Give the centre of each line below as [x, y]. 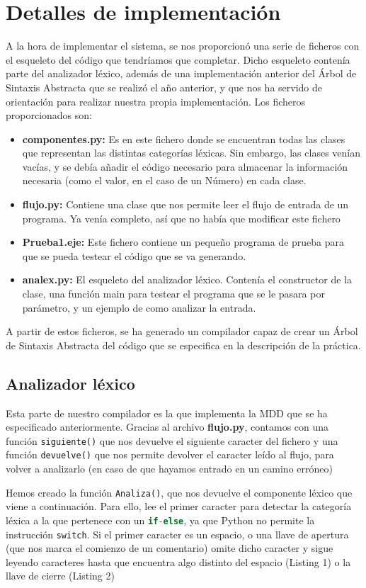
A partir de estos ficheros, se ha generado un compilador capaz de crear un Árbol [182, 331]
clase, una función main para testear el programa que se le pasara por [173, 294]
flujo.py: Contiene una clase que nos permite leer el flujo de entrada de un [185, 204]
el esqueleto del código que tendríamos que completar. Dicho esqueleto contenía [178, 59]
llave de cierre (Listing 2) [60, 576]
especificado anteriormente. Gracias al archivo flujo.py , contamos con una [167, 427]
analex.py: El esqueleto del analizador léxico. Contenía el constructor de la [187, 279]
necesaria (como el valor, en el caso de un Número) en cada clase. [164, 180]
